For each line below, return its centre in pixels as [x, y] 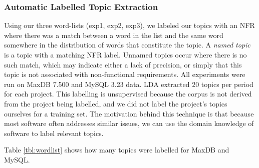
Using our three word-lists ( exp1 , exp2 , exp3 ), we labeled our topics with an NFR [129, 25]
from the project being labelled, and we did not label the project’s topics [116, 103]
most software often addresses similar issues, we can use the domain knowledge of [129, 123]
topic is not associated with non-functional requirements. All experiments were [125, 74]
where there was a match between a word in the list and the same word [114, 35]
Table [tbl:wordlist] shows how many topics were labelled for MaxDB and [117, 150]
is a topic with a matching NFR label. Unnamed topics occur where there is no [125, 54]
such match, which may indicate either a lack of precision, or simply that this [123, 64]
